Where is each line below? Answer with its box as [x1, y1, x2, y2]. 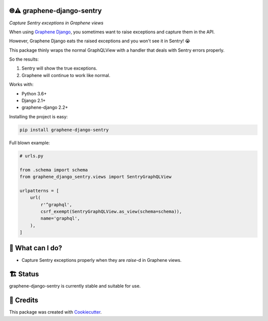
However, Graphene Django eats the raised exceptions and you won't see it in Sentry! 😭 [9, 38, 191, 44]
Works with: [9, 81, 34, 87]
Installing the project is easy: [9, 113, 68, 119]
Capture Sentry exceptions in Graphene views [9, 20, 104, 26]
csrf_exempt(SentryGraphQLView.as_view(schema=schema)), [40, 209, 182, 214]
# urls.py [19, 153, 44, 159]
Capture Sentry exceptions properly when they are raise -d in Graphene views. [21, 257, 182, 263]
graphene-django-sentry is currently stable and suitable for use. [9, 283, 141, 289]
